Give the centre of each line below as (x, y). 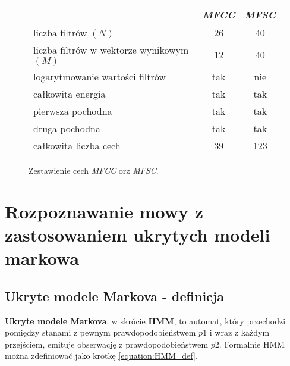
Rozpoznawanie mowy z (104, 211)
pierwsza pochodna (73, 111)
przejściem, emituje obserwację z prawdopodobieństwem (107, 344)
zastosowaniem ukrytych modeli (138, 234)
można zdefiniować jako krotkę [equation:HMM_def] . (101, 356)
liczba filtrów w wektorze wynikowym (111, 50)
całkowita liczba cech (77, 146)
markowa (42, 258)
